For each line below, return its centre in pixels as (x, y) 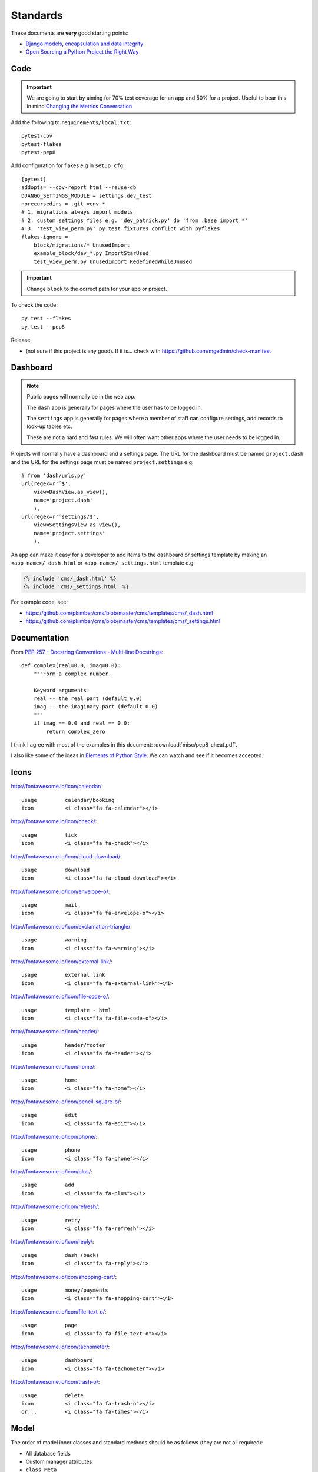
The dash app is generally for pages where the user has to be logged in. (115, 407)
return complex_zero (76, 731)
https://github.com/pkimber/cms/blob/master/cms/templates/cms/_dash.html (119, 613)
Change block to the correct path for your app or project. (97, 289)
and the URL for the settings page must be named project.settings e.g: (102, 462)
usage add (48, 1185)
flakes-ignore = (45, 237)
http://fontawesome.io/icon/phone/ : (54, 1136)
